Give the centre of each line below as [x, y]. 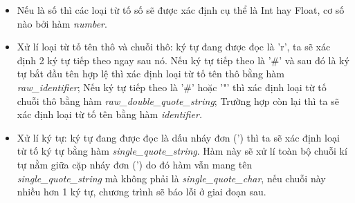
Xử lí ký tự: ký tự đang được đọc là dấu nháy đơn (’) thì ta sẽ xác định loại [178, 137]
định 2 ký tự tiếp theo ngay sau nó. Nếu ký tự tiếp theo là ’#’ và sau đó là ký [183, 60]
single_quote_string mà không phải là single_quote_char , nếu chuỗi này [171, 178]
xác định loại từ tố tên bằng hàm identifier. [110, 114]
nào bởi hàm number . [62, 23]
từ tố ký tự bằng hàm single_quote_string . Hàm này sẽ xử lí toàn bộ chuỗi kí [182, 151]
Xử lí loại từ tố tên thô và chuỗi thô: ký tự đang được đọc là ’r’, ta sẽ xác [174, 47]
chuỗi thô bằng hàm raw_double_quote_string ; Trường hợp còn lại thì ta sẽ [178, 100]
